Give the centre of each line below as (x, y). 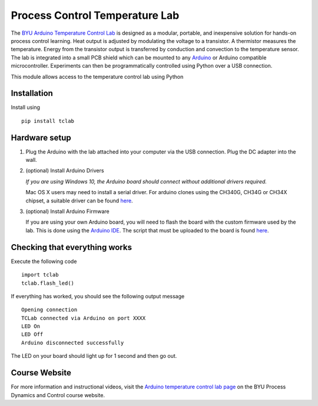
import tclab (40, 275)
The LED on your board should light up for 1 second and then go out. (94, 356)
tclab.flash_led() (48, 283)
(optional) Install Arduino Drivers (65, 171)
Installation (32, 93)
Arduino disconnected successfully (73, 342)
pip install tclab (48, 121)
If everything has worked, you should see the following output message (98, 296)
